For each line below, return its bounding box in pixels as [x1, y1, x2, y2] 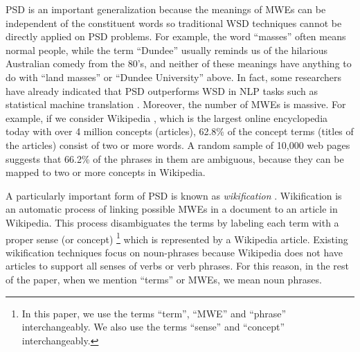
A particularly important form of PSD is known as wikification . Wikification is [6, 188, 342, 202]
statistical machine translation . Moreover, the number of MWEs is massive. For [6, 97, 346, 112]
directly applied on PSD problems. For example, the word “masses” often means [6, 29, 346, 44]
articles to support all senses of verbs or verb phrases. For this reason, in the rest [6, 258, 350, 273]
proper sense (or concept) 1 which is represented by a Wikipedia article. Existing [6, 229, 348, 246]
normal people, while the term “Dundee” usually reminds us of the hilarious [6, 42, 328, 57]
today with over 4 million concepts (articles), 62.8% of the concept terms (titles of [6, 124, 354, 139]
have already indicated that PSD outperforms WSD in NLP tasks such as [6, 83, 318, 98]
